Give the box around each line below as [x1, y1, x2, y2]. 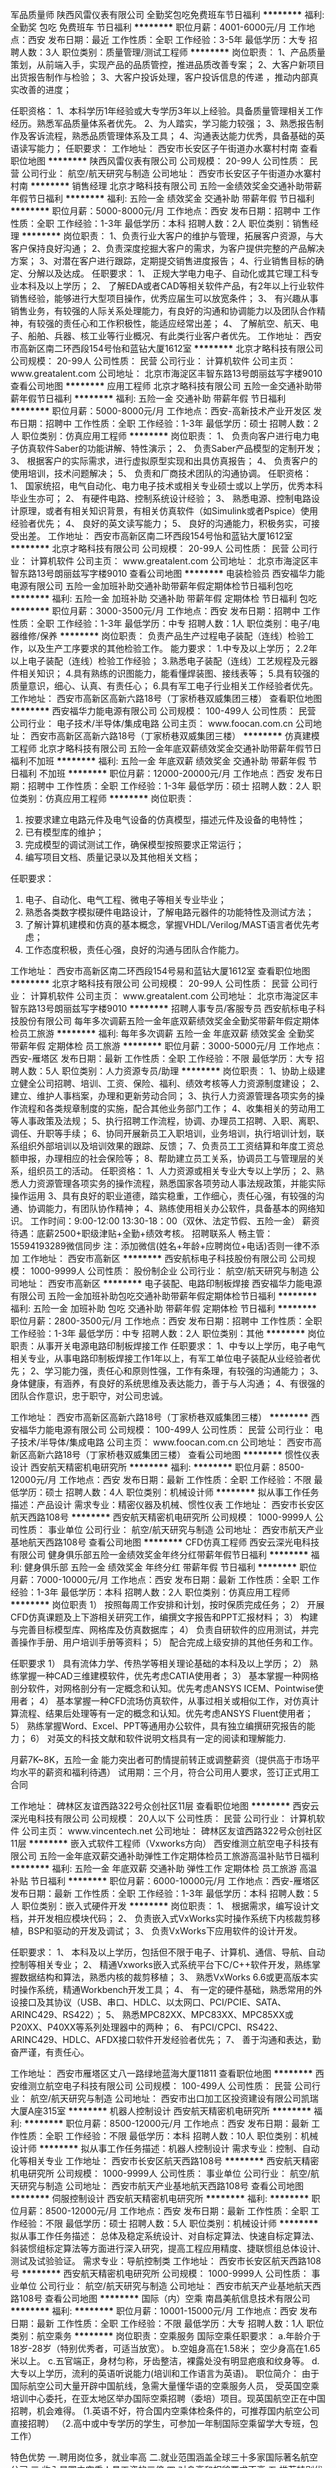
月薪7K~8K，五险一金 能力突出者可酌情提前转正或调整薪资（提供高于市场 [10, 1754, 312, 1765]
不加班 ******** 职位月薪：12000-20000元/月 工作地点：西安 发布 [38, 768, 315, 779]
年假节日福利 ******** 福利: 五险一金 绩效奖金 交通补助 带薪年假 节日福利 [10, 193, 315, 204]
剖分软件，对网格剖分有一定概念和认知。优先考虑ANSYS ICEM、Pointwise [10, 1683, 315, 1694]
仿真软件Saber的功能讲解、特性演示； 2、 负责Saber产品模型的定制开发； [18, 443, 324, 454]
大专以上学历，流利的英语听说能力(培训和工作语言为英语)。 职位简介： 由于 [10, 2368, 320, 2379]
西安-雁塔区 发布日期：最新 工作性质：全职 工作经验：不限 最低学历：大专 [10, 1053, 314, 1064]
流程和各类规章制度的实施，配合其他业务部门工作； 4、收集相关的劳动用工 [18, 1103, 325, 1114]
